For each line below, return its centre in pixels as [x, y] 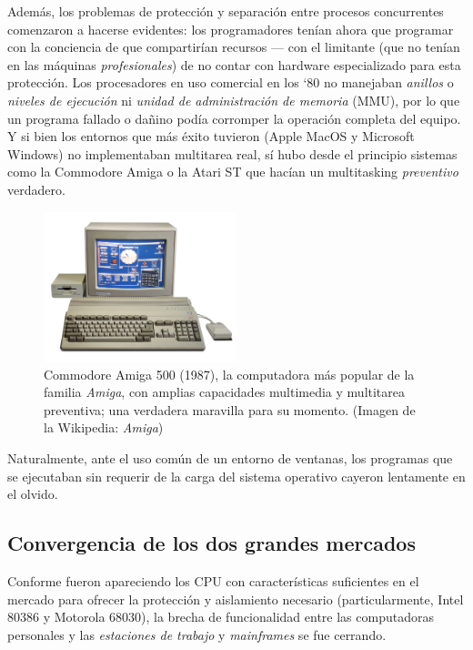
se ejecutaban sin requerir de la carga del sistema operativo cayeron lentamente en [236, 476]
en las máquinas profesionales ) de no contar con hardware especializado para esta [234, 64]
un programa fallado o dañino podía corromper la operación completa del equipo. [234, 118]
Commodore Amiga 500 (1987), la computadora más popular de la [229, 374]
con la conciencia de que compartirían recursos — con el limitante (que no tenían [234, 47]
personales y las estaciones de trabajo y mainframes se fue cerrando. [197, 634]
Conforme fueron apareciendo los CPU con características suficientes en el [213, 581]
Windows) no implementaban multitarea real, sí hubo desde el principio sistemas [232, 153]
